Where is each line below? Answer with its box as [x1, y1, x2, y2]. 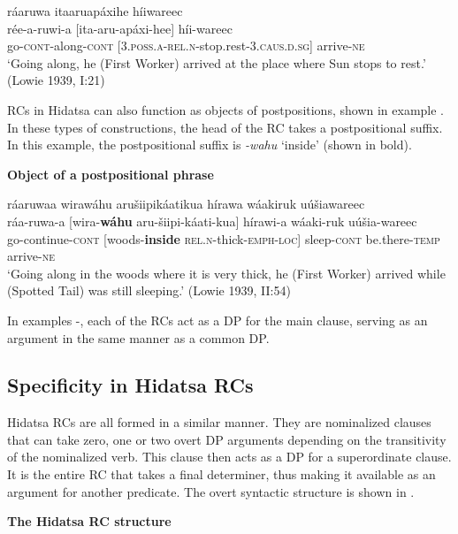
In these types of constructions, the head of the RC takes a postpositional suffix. [7, 118, 443, 136]
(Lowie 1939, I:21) [7, 71, 105, 89]
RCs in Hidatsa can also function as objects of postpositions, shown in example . [7, 100, 444, 118]
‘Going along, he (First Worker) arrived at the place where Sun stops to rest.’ [7, 53, 426, 72]
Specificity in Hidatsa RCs [7, 371, 254, 399]
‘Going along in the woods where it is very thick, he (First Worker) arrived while [7, 263, 446, 282]
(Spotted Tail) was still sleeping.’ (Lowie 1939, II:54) [7, 281, 291, 300]
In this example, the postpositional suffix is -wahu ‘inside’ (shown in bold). [7, 135, 412, 154]
